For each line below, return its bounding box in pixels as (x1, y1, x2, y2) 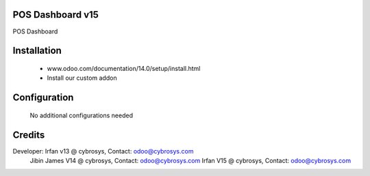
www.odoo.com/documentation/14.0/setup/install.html (47, 64, 201, 72)
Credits (12, 129, 45, 141)
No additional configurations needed (29, 111, 134, 119)
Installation (12, 45, 62, 57)
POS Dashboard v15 (12, 9, 99, 20)
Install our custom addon (47, 74, 117, 82)
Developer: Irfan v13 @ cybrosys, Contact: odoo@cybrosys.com (12, 147, 194, 155)
